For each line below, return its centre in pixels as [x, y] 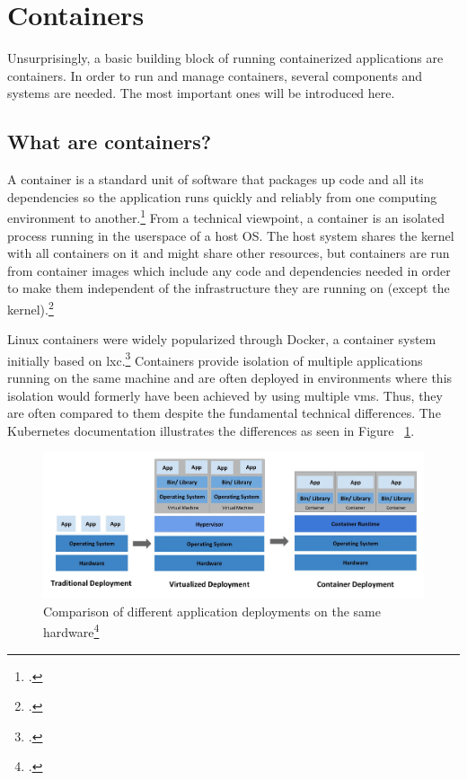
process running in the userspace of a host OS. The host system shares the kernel [231, 235]
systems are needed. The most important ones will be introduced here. [201, 93]
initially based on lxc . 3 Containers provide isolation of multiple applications [215, 359]
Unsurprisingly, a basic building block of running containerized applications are [225, 58]
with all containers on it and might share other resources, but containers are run [229, 253]
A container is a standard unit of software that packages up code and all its [216, 179]
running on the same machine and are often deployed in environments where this [230, 378]
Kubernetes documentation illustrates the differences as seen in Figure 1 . [211, 430]
